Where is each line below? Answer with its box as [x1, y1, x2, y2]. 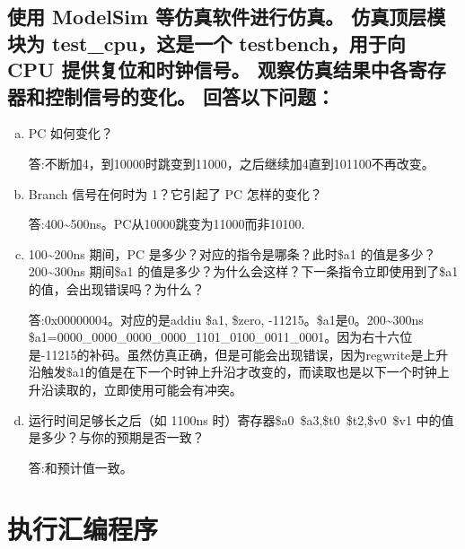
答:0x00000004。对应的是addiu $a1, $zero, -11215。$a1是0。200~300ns [28, 309, 424, 328]
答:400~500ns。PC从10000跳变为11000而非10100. [28, 214, 305, 233]
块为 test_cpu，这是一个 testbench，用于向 [7, 29, 406, 57]
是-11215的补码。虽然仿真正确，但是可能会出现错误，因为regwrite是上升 [28, 344, 449, 363]
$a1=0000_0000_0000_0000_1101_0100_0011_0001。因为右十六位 [28, 327, 413, 346]
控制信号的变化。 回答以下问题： [44, 82, 336, 109]
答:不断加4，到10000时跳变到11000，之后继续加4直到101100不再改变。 [28, 153, 434, 172]
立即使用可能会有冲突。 [103, 379, 242, 398]
